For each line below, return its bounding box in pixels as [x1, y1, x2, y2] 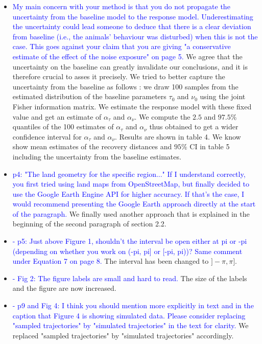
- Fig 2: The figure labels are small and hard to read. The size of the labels [12, 272, 247, 283]
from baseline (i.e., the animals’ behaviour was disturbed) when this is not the [12, 31, 258, 41]
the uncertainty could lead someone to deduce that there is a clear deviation [12, 21, 251, 32]
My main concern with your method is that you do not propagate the [12, 1, 230, 11]
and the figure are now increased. [12, 283, 116, 293]
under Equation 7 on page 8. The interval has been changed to [12, 256, 209, 266]
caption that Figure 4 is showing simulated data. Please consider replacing [12, 310, 246, 320]
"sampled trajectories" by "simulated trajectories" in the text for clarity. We [12, 320, 249, 331]
